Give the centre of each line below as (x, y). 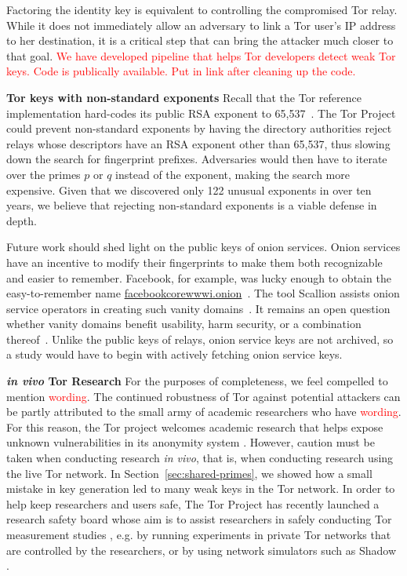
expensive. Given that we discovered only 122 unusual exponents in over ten (189, 190)
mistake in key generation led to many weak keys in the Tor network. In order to (201, 489)
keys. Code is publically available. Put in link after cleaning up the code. (181, 71)
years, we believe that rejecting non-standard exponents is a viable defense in (192, 205)
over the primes (44, 174)
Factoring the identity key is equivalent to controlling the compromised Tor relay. (202, 9)
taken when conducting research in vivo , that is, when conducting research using (200, 458)
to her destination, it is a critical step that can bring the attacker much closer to (200, 40)
